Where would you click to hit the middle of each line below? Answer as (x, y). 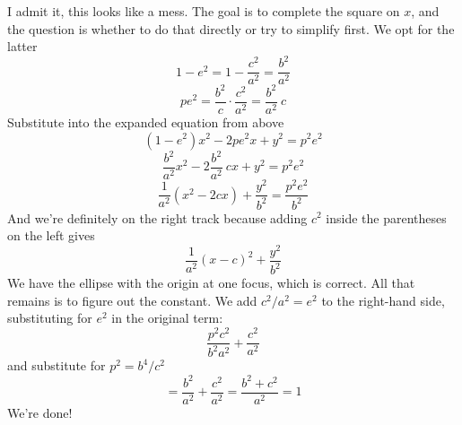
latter (22, 46)
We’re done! (40, 412)
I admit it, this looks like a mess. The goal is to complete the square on (204, 11)
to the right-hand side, (383, 300)
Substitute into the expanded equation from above (146, 121)
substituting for (50, 318)
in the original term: (167, 318)
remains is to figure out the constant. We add (132, 300)
